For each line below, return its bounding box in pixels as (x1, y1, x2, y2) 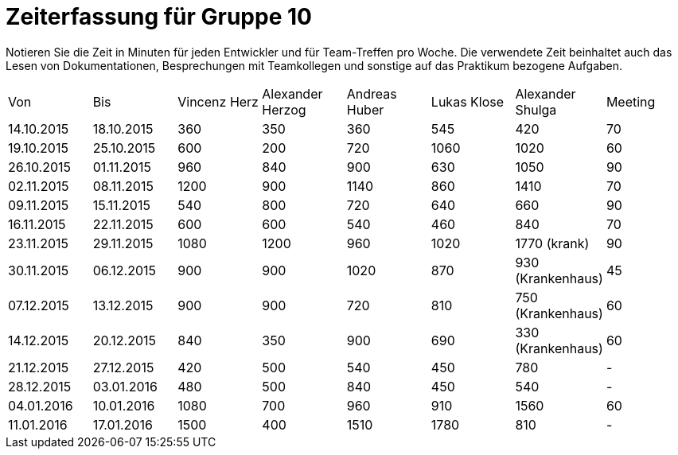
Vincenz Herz (177, 93, 259, 110)
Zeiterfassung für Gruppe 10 (6, 3, 312, 30)
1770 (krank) (515, 235, 590, 251)
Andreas (346, 85, 397, 102)
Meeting (606, 93, 656, 110)
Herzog (262, 101, 306, 118)
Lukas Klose (431, 93, 505, 110)
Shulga (515, 101, 557, 118)
